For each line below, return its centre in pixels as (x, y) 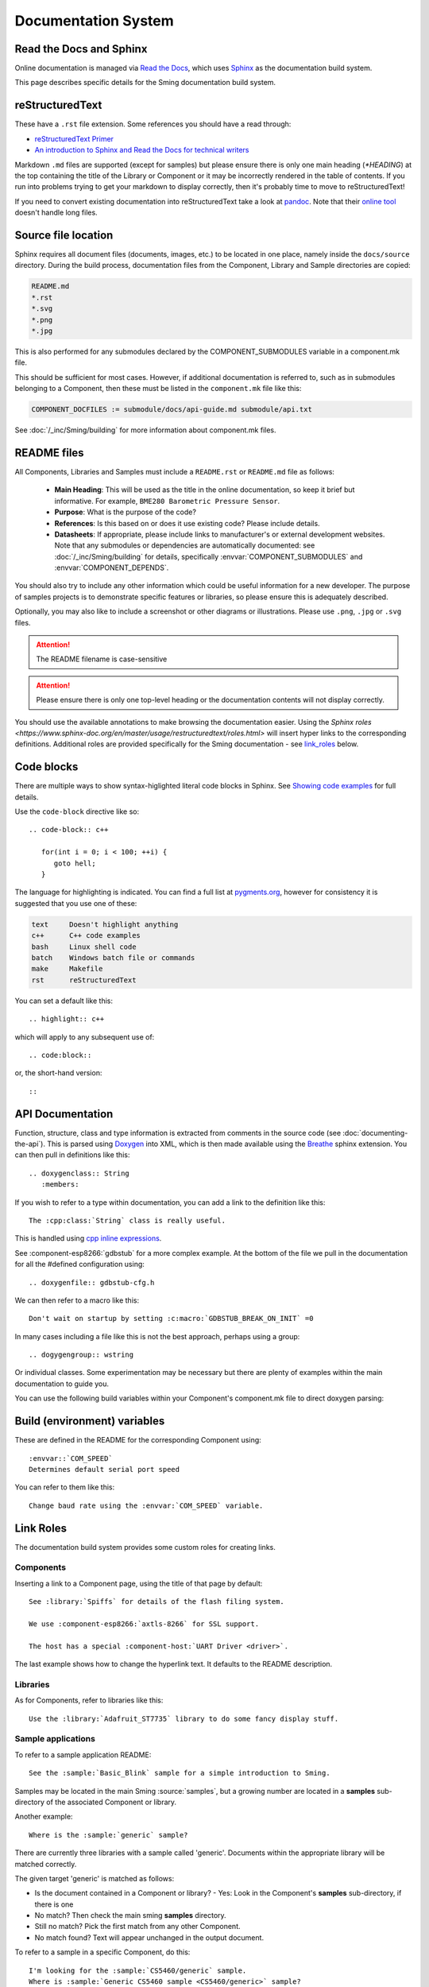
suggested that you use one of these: (76, 903)
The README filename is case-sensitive (102, 659)
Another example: (44, 1817)
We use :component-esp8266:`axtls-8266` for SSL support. (144, 1624)
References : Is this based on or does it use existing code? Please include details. (187, 523)
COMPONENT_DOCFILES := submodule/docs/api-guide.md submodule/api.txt (172, 410)
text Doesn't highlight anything (105, 924)
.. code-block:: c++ (69, 830)
